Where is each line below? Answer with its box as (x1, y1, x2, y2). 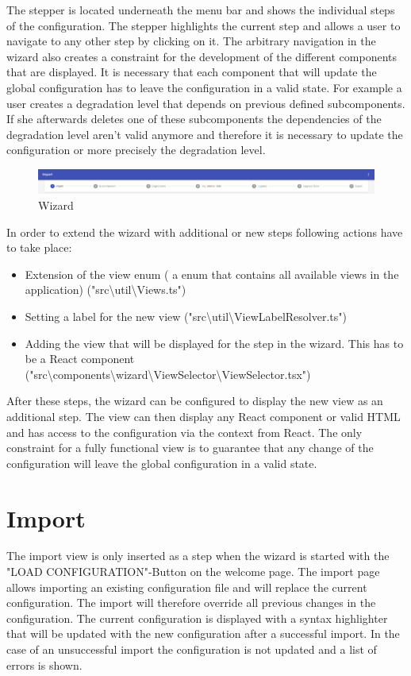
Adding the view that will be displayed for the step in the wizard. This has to (25, 334, 404, 351)
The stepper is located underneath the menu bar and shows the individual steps (6, 2, 395, 17)
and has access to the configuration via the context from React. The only (6, 423, 363, 440)
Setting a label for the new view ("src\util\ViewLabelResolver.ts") (25, 307, 347, 324)
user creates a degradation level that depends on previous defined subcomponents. (6, 95, 405, 111)
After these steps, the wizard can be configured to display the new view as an (6, 392, 383, 409)
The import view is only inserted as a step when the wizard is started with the (6, 547, 390, 564)
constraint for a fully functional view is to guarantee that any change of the (6, 439, 374, 456)
